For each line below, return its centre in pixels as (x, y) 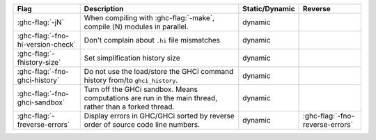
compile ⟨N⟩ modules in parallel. (136, 26)
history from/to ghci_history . (131, 80)
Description (104, 9)
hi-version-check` (47, 44)
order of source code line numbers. (142, 124)
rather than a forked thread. (129, 107)
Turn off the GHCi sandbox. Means (141, 89)
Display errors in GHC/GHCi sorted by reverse (159, 116)
